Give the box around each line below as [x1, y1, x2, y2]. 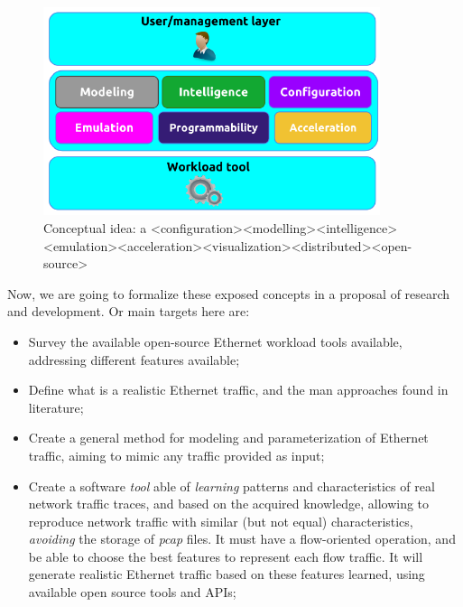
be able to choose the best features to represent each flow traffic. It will [28, 546, 423, 565]
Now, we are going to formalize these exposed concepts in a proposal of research [7, 284, 450, 303]
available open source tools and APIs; [28, 583, 236, 602]
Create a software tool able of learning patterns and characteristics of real [28, 476, 435, 495]
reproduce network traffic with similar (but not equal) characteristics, [28, 511, 413, 530]
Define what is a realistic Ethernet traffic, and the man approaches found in [28, 380, 449, 399]
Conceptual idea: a [43, 218, 147, 237]
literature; [28, 397, 84, 416]
